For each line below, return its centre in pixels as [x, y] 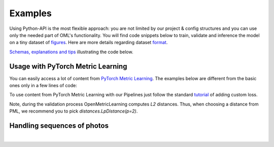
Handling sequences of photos [59, 126]
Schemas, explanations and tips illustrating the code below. [71, 52]
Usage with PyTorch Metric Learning [68, 66]
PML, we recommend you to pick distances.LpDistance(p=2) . [74, 111]
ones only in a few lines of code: [43, 86]
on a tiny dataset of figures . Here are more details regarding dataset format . [89, 43]
